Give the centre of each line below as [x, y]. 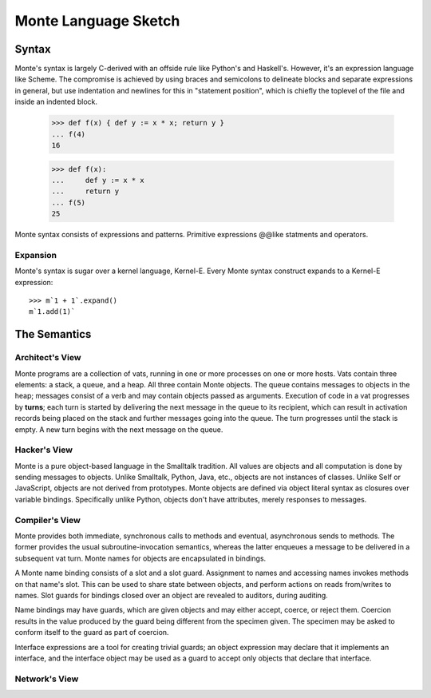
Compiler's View [48, 520]
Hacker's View [44, 450]
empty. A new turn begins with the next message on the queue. [119, 429]
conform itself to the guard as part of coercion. [92, 633]
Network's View [47, 679]
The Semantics [53, 334]
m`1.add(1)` [52, 312]
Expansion [36, 255]
